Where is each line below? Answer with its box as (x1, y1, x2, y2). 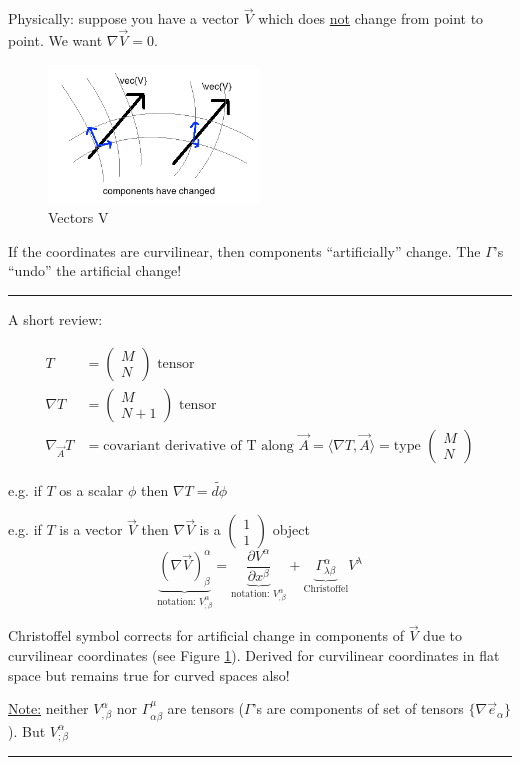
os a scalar (59, 479, 124, 500)
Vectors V (48, 207, 109, 228)
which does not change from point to (258, 8, 484, 29)
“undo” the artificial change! (8, 260, 182, 281)
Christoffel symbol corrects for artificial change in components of (8, 625, 404, 646)
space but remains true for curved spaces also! (8, 664, 290, 685)
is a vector (59, 519, 123, 540)
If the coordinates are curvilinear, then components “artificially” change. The (8, 240, 481, 261)
